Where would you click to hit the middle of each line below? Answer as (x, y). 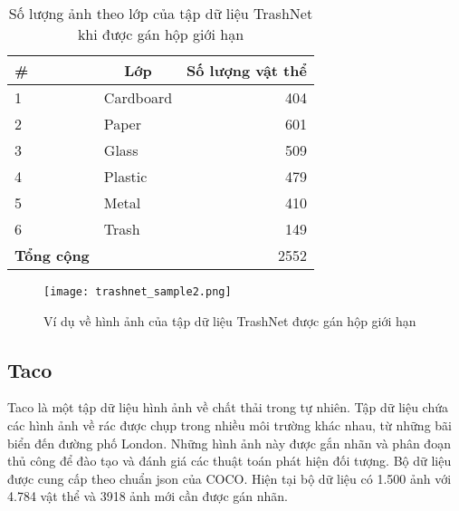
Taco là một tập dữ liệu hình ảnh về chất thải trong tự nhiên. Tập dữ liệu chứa (228, 407)
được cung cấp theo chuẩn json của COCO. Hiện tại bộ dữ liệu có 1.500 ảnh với (229, 478)
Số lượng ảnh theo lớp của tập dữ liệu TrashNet (161, 13)
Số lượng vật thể (247, 70)
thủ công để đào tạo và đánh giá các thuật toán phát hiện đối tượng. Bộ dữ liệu (229, 461)
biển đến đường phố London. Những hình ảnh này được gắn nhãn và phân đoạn (229, 443)
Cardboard (138, 97)
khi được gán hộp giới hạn (161, 34)
